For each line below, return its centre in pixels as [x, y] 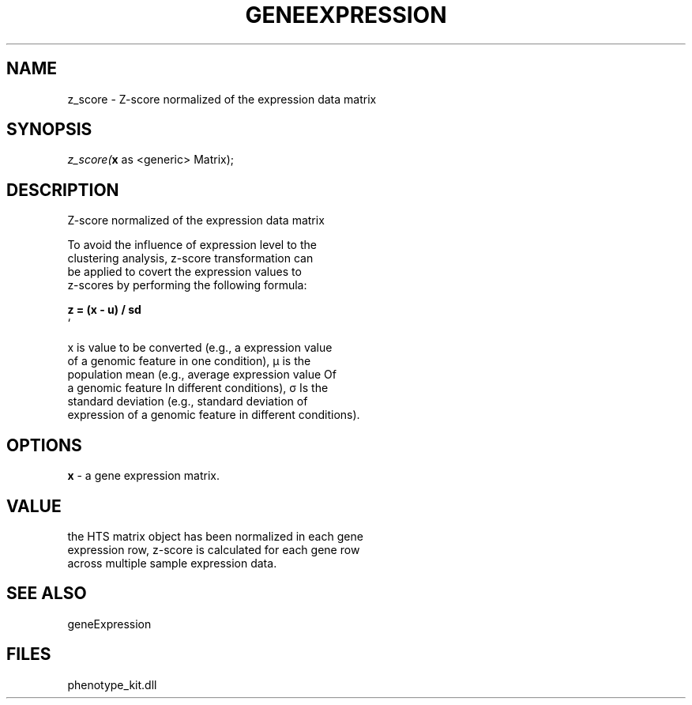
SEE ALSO [47, 594]
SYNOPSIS [49, 130]
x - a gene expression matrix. [143, 476]
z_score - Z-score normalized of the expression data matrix [222, 99]
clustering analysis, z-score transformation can [190, 258]
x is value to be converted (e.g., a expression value [200, 348]
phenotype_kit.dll [112, 684]
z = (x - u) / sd [104, 310]
